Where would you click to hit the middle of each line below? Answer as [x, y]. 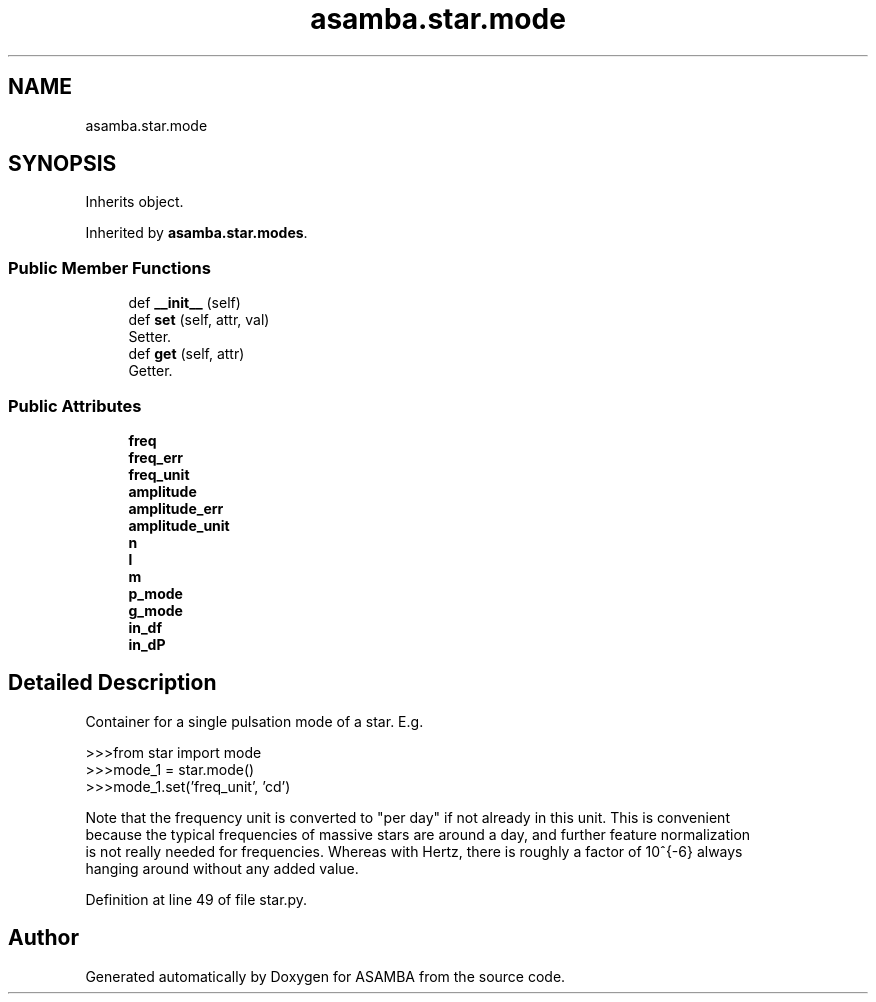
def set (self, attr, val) [199, 320]
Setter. [150, 337]
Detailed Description [112, 683]
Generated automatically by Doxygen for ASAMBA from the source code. [325, 976]
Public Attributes [75, 405]
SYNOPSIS [62, 164]
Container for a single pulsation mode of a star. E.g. [254, 721]
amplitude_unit [179, 525]
